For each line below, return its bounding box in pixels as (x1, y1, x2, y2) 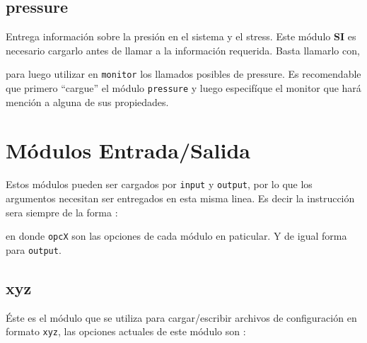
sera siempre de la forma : (6, 204, 118, 219)
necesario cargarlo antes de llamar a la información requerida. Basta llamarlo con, (6, 42, 360, 57)
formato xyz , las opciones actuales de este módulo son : (6, 324, 246, 339)
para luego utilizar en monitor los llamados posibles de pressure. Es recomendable (6, 66, 361, 81)
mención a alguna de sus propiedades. (6, 94, 169, 109)
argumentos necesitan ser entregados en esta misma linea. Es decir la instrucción (6, 191, 355, 206)
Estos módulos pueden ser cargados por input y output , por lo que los (6, 177, 313, 192)
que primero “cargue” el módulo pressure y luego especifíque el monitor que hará (6, 81, 361, 95)
